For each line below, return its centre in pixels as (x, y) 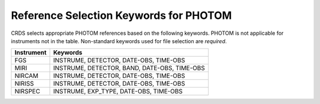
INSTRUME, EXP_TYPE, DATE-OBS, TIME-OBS (118, 92)
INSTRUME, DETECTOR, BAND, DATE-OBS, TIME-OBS (129, 68)
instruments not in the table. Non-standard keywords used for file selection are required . (119, 41)
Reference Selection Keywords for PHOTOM (121, 15)
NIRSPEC (28, 92)
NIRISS (24, 84)
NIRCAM (26, 76)
